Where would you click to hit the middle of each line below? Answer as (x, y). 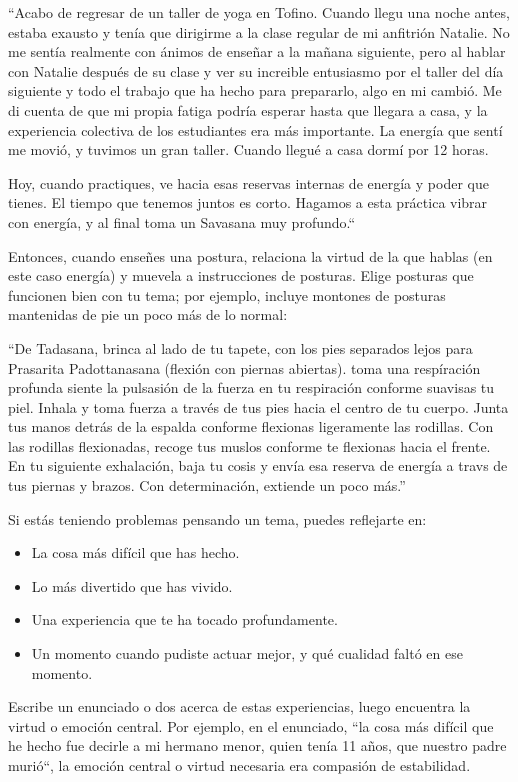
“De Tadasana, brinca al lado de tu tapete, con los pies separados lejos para (240, 347)
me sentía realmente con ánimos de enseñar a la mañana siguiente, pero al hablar (257, 51)
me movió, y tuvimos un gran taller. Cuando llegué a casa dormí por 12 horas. (248, 149)
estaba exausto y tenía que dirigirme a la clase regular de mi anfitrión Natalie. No (259, 31)
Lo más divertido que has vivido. (132, 585)
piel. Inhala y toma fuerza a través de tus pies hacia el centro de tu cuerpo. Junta (258, 406)
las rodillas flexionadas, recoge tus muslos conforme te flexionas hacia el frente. (249, 445)
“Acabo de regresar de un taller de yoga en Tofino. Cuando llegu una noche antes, (259, 12)
